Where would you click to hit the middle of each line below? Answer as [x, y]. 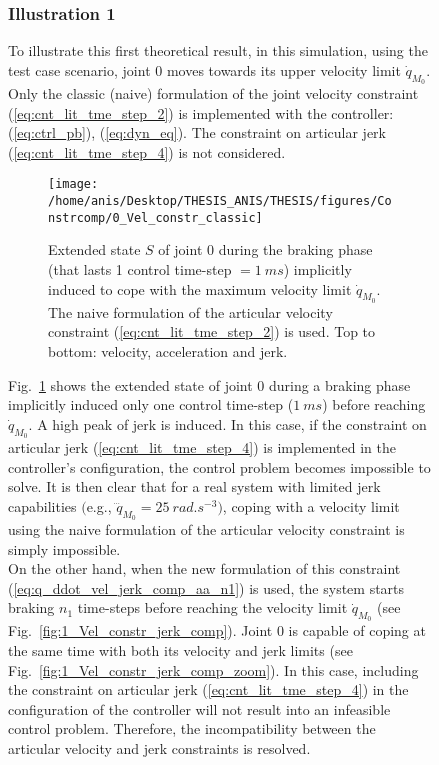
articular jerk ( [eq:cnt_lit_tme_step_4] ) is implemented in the [202, 446]
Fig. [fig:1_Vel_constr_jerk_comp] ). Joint [140, 630]
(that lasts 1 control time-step [140, 268]
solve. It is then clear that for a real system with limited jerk [194, 486]
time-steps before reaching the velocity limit [212, 607]
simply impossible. [64, 548]
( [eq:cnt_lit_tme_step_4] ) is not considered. [147, 151]
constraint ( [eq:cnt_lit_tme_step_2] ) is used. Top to [212, 331]
